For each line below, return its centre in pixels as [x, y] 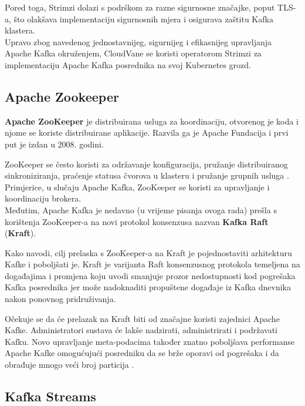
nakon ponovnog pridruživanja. [60, 299]
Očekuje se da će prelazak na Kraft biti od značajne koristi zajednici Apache [142, 318]
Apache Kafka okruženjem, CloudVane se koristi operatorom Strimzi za [133, 53]
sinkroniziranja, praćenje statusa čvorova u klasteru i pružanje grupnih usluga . [147, 175]
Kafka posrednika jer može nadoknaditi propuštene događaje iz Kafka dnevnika [148, 287]
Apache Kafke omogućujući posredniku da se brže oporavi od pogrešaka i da [142, 353]
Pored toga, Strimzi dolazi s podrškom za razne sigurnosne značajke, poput [140, 7]
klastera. [20, 30]
